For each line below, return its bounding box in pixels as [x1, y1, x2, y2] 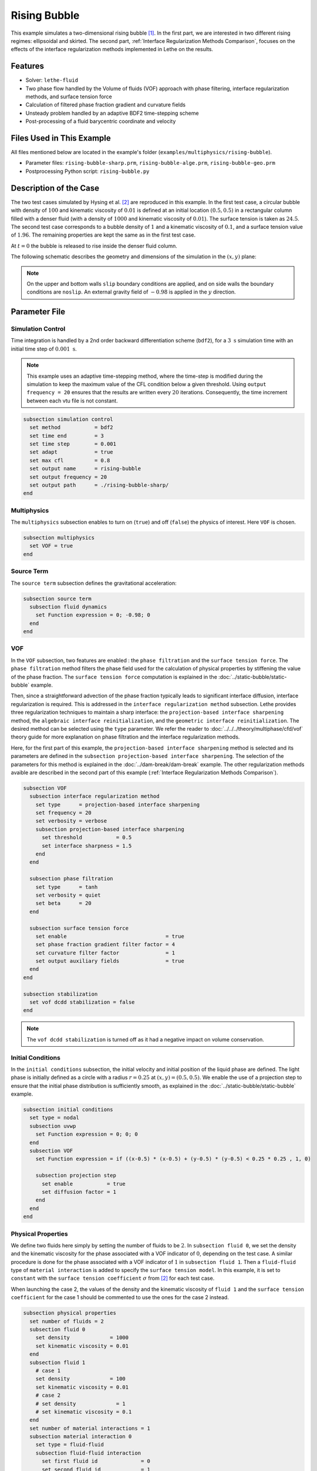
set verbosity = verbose [35, 818, 107, 824]
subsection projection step [35, 1172, 117, 1179]
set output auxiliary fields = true [35, 958, 184, 964]
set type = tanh [35, 883, 98, 890]
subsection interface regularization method [29, 793, 160, 800]
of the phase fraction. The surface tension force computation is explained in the [11, 673, 217, 680]
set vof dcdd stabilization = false [29, 999, 135, 1006]
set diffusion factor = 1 [42, 1189, 117, 1195]
